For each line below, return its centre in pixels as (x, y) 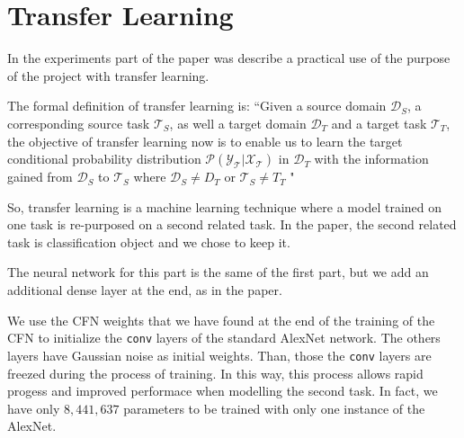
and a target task (379, 123)
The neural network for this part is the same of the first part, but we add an (218, 272)
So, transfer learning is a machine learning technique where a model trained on (225, 206)
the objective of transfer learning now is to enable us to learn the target (205, 141)
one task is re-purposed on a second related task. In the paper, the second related (232, 224)
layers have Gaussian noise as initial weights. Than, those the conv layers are (219, 355)
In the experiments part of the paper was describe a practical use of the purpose (229, 58)
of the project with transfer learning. (108, 75)
